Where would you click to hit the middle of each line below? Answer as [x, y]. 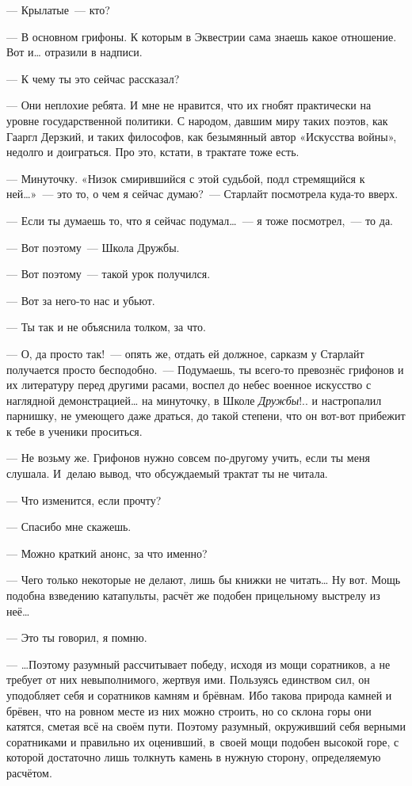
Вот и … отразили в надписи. [74, 52]
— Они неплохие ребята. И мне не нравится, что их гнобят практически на [189, 105]
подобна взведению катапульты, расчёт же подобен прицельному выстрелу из [193, 595]
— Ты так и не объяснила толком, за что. [106, 327]
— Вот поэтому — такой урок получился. [109, 274]
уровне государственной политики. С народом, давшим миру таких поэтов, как [197, 120]
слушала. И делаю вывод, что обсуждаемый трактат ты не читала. [167, 473]
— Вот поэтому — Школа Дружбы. [93, 247]
